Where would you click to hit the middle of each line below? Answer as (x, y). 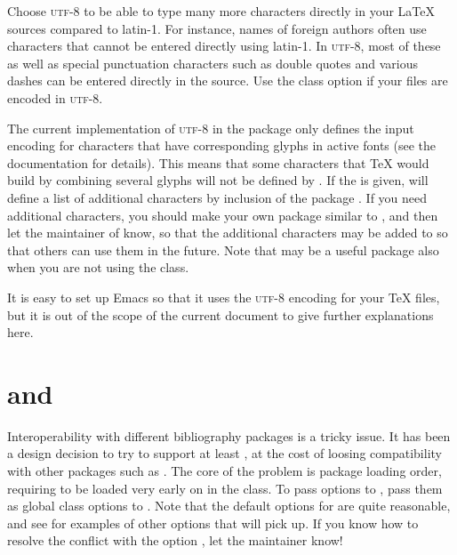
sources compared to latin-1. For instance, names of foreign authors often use (217, 28)
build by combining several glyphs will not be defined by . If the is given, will (218, 180)
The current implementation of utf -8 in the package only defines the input (211, 128)
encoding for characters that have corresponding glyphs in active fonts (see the (222, 145)
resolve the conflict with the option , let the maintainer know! (175, 540)
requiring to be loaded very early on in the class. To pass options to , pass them (225, 488)
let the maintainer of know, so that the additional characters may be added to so (228, 233)
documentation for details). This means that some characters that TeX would (218, 162)
